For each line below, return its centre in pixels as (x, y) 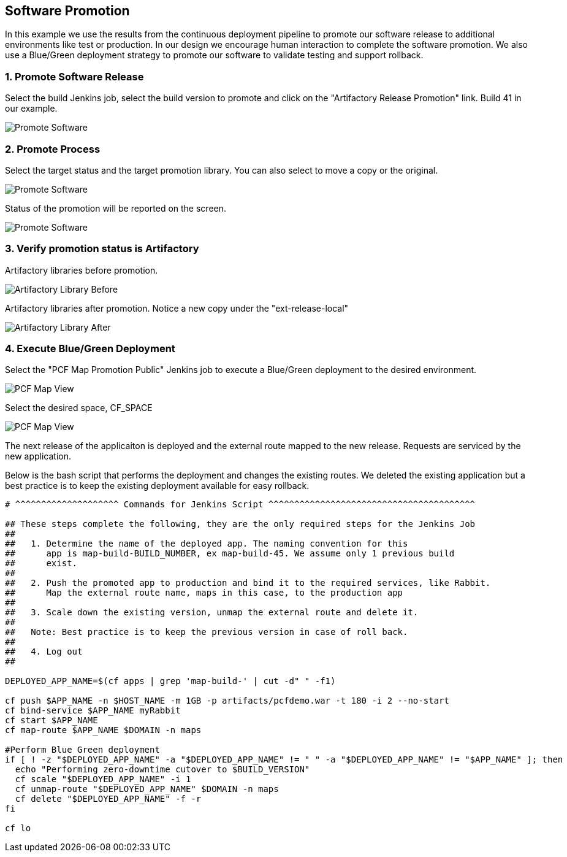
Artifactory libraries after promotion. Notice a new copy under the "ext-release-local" (177, 308)
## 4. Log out (44, 652)
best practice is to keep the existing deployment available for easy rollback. (157, 486)
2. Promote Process (53, 149)
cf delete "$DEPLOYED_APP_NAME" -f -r (108, 799)
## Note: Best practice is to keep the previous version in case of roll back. (207, 632)
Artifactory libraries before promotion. (82, 270)
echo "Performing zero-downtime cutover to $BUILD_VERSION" (162, 770)
